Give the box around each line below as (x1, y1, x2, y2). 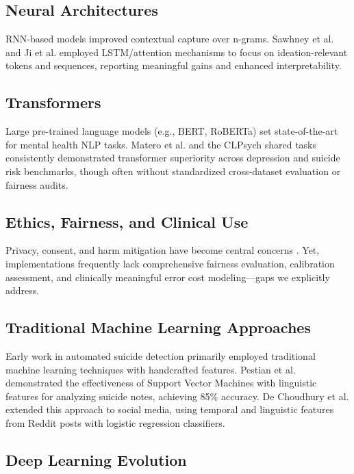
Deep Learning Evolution (5, 449, 187, 470)
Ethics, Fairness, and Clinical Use (5, 211, 249, 232)
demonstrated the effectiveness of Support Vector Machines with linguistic (5, 376, 317, 390)
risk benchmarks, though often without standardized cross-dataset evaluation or (5, 163, 341, 178)
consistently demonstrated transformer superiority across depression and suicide (5, 150, 340, 165)
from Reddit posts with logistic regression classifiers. (5, 415, 225, 430)
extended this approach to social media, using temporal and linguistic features (5, 402, 334, 417)
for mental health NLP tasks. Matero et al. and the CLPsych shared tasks (5, 137, 317, 151)
